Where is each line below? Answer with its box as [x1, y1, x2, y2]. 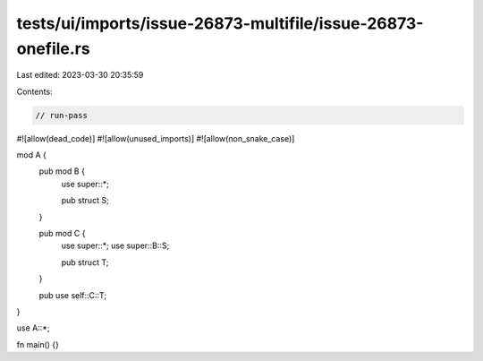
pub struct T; [61, 256, 109, 268]
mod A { [16, 150, 47, 160]
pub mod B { [38, 166, 85, 176]
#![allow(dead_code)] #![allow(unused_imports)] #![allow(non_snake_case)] [16, 133, 295, 143]
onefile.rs [16, 39, 90, 58]
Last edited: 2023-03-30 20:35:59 [16, 70, 144, 81]
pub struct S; [61, 195, 109, 206]
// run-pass [35, 110, 89, 120]
